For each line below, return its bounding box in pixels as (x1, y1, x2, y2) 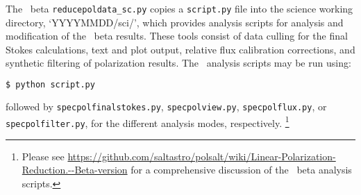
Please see (22, 149, 65, 163)
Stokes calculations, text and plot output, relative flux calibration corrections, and (6, 42, 355, 56)
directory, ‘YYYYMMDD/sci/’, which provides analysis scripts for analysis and (6, 15, 344, 29)
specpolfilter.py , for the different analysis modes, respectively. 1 (6, 113, 289, 130)
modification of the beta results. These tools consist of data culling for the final (6, 28, 348, 43)
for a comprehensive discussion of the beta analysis (131, 162, 352, 177)
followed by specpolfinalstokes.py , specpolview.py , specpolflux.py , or (6, 99, 327, 113)
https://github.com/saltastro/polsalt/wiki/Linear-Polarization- (67, 149, 336, 163)
